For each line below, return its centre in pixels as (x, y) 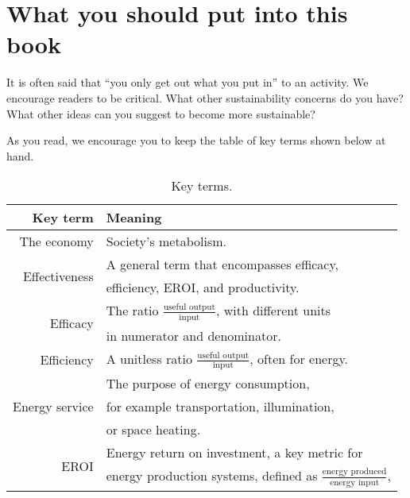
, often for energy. (299, 358)
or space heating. (153, 430)
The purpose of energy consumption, (208, 384)
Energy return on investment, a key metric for (234, 453)
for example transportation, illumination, (220, 407)
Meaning (134, 218)
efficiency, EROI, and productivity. (203, 288)
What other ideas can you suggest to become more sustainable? (161, 113)
